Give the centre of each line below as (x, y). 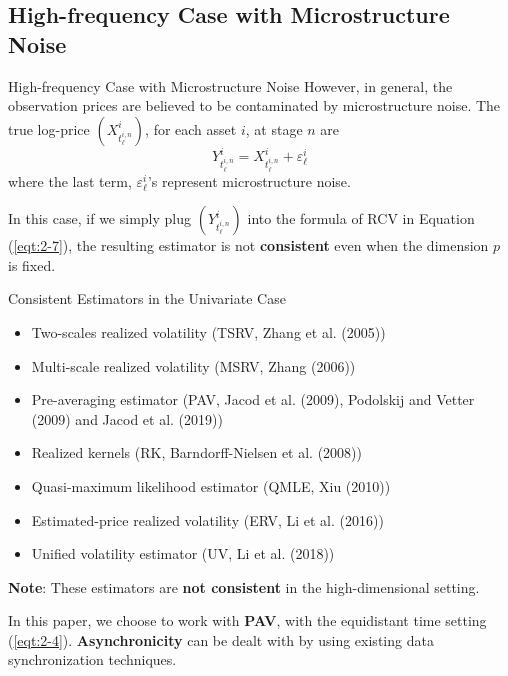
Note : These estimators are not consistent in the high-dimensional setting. (244, 586)
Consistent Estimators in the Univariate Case (147, 298)
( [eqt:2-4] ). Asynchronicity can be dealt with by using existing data (221, 639)
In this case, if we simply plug (99, 218)
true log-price (49, 128)
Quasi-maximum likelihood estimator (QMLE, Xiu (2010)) (211, 485)
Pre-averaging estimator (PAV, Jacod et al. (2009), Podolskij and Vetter (253, 399)
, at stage (274, 128)
